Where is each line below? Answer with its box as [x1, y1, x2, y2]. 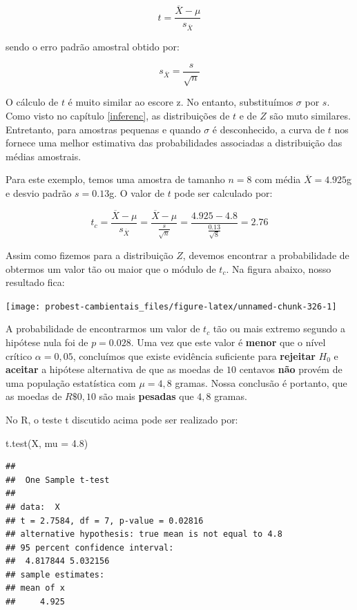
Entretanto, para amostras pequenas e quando [6, 122, 201, 136]
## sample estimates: [6, 569, 105, 580]
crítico [6, 348, 32, 363]
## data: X [6, 502, 60, 512]
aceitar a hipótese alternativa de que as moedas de [6, 362, 224, 377]
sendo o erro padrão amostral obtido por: [6, 39, 180, 54]
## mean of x [6, 583, 65, 593]
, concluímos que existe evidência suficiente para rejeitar [73, 348, 316, 363]
